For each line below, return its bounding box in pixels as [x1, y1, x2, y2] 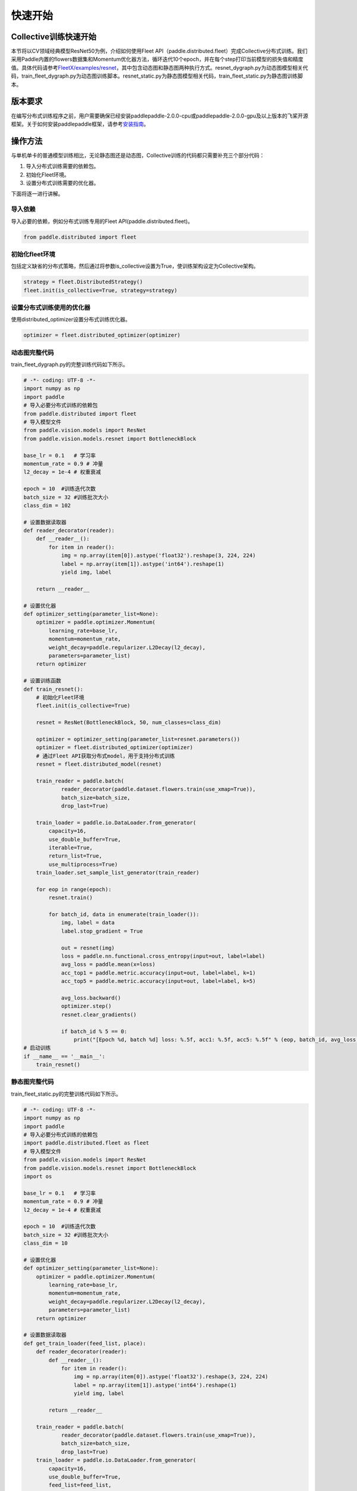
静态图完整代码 [11, 1078, 54, 1086]
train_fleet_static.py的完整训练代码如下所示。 [11, 1090, 121, 1097]
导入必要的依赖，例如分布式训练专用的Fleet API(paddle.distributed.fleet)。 [11, 218, 193, 225]
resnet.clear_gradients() [61, 1011, 137, 1018]
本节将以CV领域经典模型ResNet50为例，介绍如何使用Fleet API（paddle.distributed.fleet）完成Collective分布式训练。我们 [11, 48, 308, 55]
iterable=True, [48, 844, 93, 851]
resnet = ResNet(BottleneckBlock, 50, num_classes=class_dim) [36, 719, 221, 726]
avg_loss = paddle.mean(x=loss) [61, 961, 156, 968]
